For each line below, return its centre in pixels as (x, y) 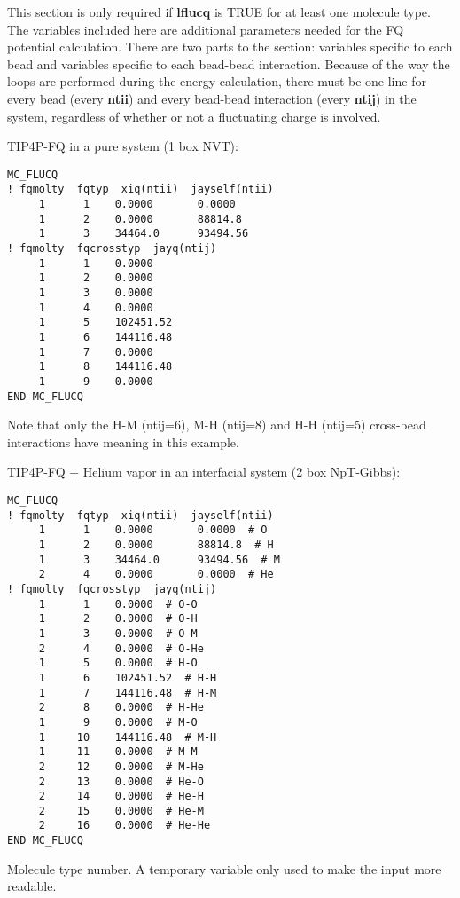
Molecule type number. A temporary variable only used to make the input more (224, 868)
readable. (32, 886)
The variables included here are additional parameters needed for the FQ (206, 29)
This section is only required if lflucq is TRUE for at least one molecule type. (219, 12)
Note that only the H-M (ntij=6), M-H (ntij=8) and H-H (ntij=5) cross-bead (217, 425)
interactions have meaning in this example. (123, 441)
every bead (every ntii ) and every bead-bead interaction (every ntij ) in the (212, 98)
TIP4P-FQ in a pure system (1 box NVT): (123, 146)
